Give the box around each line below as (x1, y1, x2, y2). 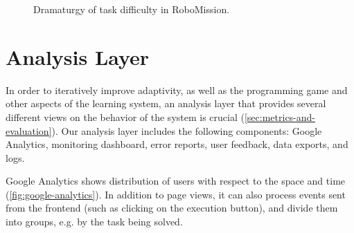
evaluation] (6, 123, 52, 138)
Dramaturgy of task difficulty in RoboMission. (33, 2, 230, 16)
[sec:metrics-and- (244, 109, 316, 124)
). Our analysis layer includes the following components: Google (51, 123, 322, 138)
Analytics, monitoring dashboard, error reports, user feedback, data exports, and (6, 137, 348, 151)
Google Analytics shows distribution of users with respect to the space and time (6, 174, 346, 188)
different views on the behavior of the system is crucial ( (6, 109, 245, 124)
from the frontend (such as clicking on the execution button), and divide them (6, 201, 338, 215)
